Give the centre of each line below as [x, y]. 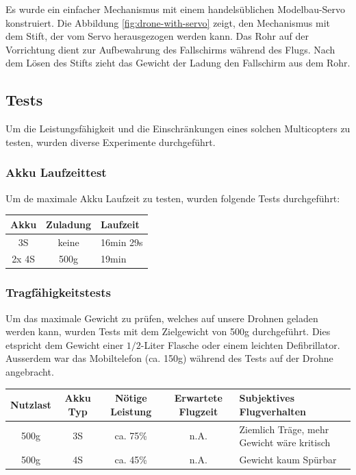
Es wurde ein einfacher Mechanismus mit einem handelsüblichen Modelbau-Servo [176, 9]
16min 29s [122, 242]
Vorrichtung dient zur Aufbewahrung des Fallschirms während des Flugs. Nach [170, 49]
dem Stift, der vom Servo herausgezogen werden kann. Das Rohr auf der [157, 36]
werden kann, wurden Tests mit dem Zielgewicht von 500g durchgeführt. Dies [168, 331]
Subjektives [267, 398]
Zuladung [69, 224]
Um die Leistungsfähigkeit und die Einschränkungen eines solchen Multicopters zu [178, 129]
